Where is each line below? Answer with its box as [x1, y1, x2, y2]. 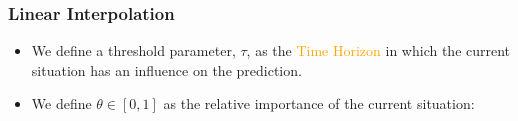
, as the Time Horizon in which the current [246, 40, 511, 61]
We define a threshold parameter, [31, 40, 236, 61]
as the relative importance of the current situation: [163, 93, 475, 114]
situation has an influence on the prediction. [31, 59, 302, 80]
